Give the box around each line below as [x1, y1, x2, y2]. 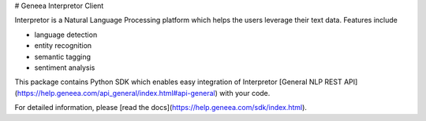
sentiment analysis [34, 63, 95, 72]
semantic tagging [34, 52, 91, 61]
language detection [34, 30, 98, 39]
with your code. [219, 88, 271, 97]
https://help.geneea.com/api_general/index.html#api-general [17, 88, 216, 97]
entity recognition [34, 41, 92, 50]
